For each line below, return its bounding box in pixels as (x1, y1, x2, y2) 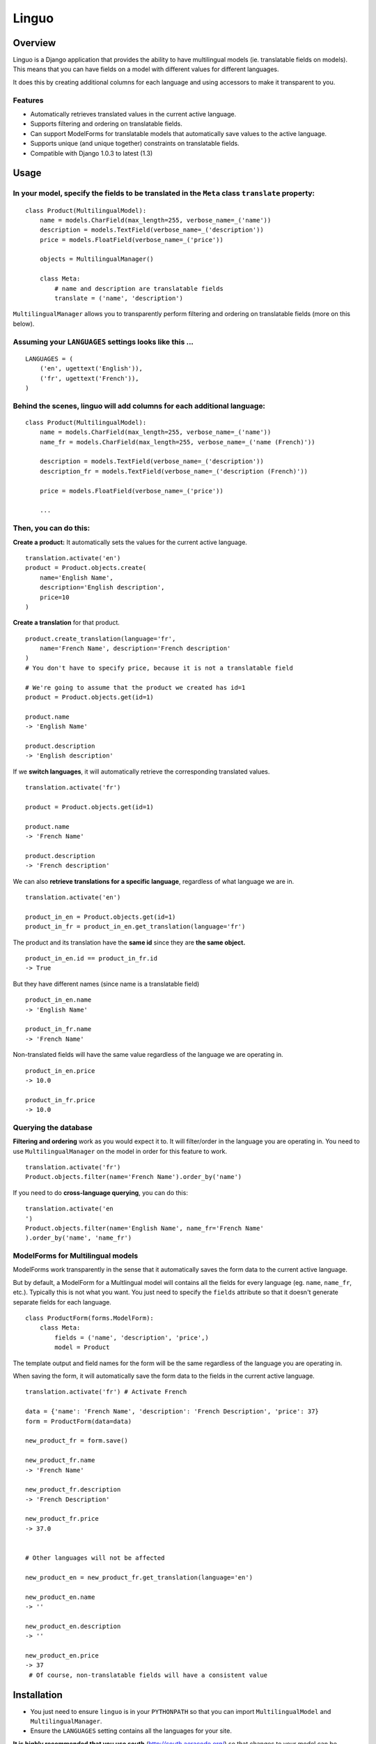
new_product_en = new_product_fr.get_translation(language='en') (25, 1573, 253, 1581)
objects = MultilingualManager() (39, 255, 155, 263)
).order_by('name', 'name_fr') (25, 1234, 132, 1242)
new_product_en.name (25, 1593, 95, 1601)
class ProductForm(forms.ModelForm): (25, 1314, 155, 1322)
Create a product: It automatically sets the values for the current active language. (13, 538, 247, 546)
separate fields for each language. (13, 1298, 111, 1306)
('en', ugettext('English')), (39, 365, 143, 373)
